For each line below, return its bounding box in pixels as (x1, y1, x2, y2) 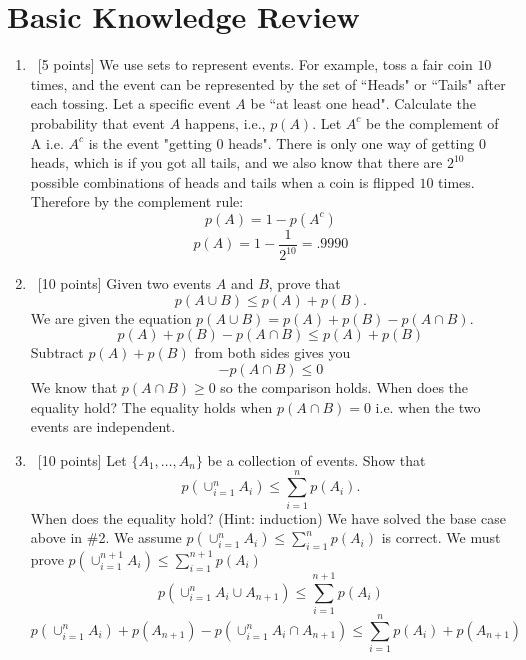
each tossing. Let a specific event (30, 93, 231, 114)
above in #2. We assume (30, 527, 182, 548)
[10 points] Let (37, 449, 127, 470)
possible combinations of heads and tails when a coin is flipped (30, 171, 415, 192)
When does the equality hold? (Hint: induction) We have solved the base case (30, 507, 506, 528)
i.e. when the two (375, 396, 481, 417)
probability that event (30, 112, 166, 133)
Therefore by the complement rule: (30, 191, 244, 212)
